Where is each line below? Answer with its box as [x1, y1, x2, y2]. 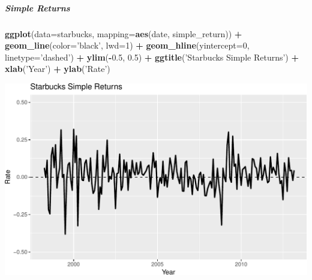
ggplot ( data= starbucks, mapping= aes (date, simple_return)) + [5, 27, 242, 40]
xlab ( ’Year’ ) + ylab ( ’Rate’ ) [5, 62, 110, 75]
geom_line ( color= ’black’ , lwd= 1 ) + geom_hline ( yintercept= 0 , [5, 39, 250, 52]
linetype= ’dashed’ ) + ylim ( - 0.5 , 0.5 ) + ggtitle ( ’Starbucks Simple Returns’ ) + [5, 50, 299, 63]
